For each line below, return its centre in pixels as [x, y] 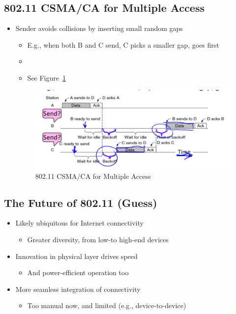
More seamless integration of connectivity [78, 289]
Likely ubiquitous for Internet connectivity [79, 223]
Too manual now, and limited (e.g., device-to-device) [107, 305]
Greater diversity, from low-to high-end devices [98, 239]
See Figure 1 [46, 77]
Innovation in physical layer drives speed [76, 256]
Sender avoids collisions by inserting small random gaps [99, 28]
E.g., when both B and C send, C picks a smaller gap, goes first [123, 44]
